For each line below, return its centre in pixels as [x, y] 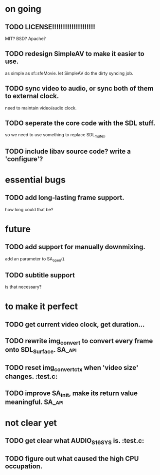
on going [23, 9]
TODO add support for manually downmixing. [75, 247]
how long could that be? [29, 209]
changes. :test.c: [31, 376]
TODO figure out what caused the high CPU [72, 458]
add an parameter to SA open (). [35, 259]
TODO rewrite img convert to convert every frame [79, 342]
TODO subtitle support [40, 275]
